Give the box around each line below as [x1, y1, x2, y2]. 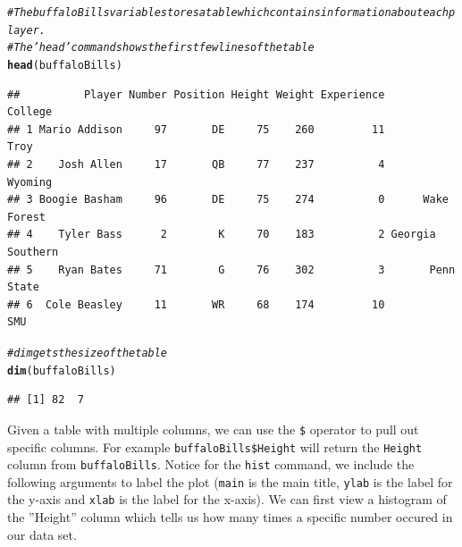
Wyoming [7, 175, 53, 189]
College [7, 105, 53, 119]
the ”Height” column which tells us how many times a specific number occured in [7, 508, 453, 526]
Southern [7, 245, 59, 258]
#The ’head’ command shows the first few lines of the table [7, 41, 315, 55]
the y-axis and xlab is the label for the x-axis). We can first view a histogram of [7, 490, 447, 509]
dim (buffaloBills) [7, 364, 116, 377]
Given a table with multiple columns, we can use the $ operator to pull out [7, 419, 419, 438]
